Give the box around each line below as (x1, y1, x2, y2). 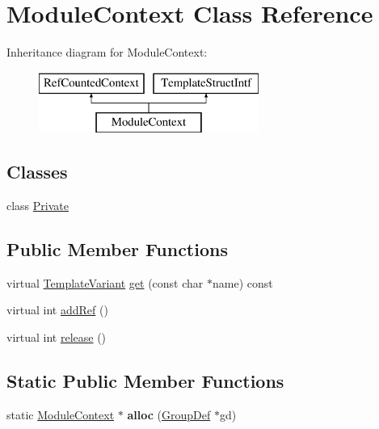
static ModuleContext (6, 406, 115, 423)
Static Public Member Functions (6, 368, 284, 393)
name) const (212, 274, 273, 291)
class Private (6, 197, 69, 214)
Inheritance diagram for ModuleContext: (6, 44, 208, 61)
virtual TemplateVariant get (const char (6, 274, 204, 291)
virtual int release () (6, 329, 107, 346)
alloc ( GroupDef (127, 406, 211, 423)
